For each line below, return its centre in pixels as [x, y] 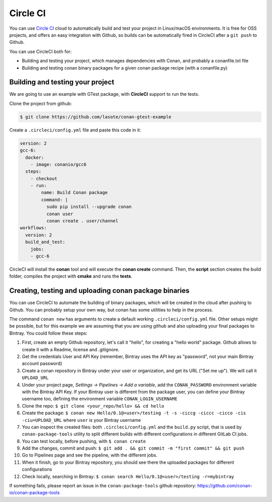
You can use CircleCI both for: [41, 51]
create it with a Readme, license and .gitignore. [71, 349]
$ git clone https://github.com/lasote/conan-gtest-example [96, 117]
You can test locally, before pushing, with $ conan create [84, 441]
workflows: [33, 228]
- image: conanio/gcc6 [58, 164]
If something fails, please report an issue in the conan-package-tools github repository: [103, 486]
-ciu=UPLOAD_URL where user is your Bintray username [81, 420]
